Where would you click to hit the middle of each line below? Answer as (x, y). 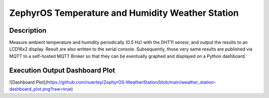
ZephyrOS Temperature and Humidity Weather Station (124, 13)
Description (28, 30)
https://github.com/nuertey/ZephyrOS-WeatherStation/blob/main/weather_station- (131, 82)
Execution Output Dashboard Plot (62, 70)
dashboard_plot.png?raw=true (40, 89)
